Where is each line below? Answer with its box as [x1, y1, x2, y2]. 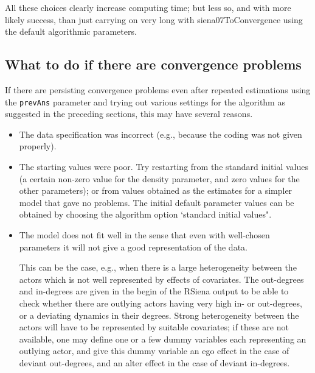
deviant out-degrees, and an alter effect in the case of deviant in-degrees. [19, 356, 290, 369]
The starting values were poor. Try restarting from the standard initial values [19, 160, 308, 173]
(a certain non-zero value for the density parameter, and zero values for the [19, 172, 300, 185]
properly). [19, 140, 57, 152]
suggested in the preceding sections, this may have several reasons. [5, 107, 253, 120]
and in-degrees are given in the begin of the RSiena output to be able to [19, 285, 289, 297]
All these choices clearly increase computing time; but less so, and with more [5, 1, 291, 13]
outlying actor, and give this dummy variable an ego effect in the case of [19, 344, 289, 357]
